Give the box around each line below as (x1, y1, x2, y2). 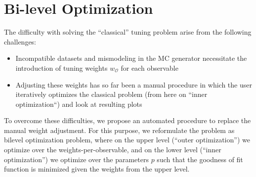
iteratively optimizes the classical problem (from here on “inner (15, 89, 208, 99)
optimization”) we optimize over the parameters (4, 154, 149, 164)
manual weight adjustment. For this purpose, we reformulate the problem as (4, 125, 235, 135)
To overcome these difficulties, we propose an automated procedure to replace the (4, 115, 251, 126)
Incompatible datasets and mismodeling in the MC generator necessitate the (15, 53, 247, 63)
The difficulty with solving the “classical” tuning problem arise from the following (4, 27, 252, 37)
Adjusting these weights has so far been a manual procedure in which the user (15, 79, 252, 89)
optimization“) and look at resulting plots (15, 98, 142, 109)
